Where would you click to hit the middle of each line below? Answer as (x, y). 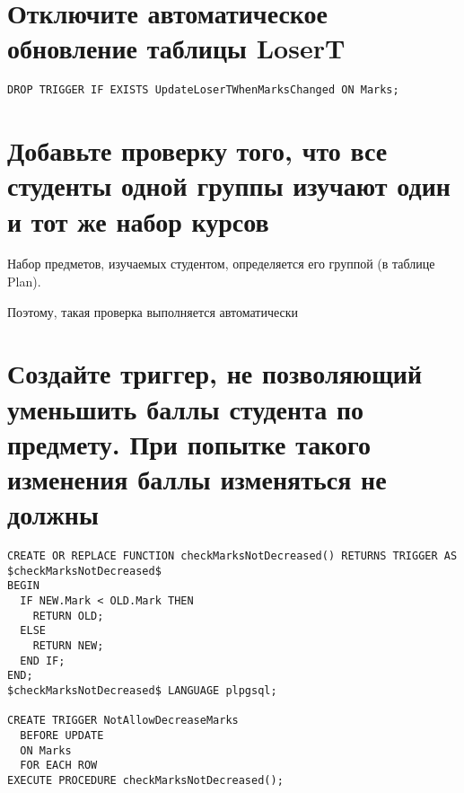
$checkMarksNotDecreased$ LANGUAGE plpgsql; (142, 691)
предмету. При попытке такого (189, 443)
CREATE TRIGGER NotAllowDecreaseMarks (123, 721)
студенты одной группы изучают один (229, 185)
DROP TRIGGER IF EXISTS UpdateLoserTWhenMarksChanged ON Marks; (203, 90)
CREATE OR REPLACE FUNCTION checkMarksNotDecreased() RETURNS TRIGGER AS (232, 556)
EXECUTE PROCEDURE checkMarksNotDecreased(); (145, 780)
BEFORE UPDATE (62, 736)
